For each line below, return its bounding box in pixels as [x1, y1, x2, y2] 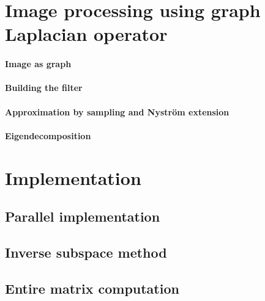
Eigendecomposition [5, 129, 91, 142]
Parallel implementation [5, 207, 160, 226]
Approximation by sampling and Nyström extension [5, 105, 230, 118]
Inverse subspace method [5, 242, 167, 261]
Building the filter [5, 81, 83, 94]
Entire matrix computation [5, 278, 179, 297]
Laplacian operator [5, 21, 168, 46]
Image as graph [5, 57, 72, 70]
